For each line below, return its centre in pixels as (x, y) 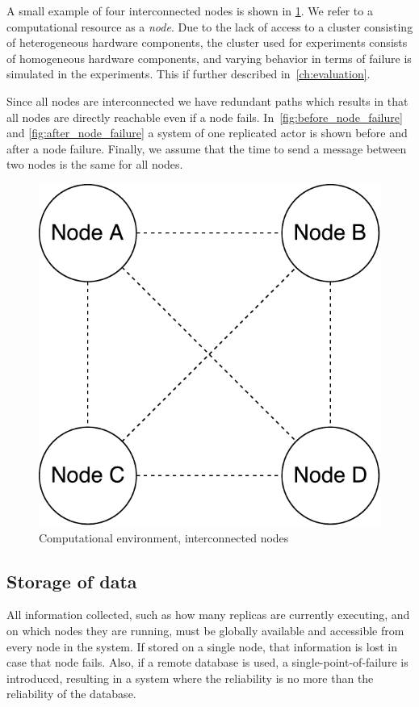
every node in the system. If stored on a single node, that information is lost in (202, 646)
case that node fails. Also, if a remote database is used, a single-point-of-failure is (207, 662)
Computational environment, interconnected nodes (164, 537)
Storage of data (72, 581)
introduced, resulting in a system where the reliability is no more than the (190, 678)
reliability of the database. (71, 694)
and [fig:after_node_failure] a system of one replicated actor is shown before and (207, 133)
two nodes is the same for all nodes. (95, 164)
